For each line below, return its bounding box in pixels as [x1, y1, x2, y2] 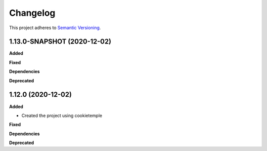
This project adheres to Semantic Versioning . [9, 25, 101, 31]
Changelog [9, 7, 55, 18]
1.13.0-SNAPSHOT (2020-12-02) [9, 38, 111, 46]
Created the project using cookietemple [21, 113, 102, 118]
